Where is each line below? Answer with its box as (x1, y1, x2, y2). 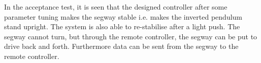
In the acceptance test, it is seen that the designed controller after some (4, 2, 227, 12)
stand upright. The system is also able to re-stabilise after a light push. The (4, 21, 240, 32)
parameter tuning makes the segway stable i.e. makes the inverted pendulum (4, 11, 242, 22)
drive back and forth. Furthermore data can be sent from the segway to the (4, 41, 239, 51)
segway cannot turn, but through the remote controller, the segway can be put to (4, 31, 257, 41)
